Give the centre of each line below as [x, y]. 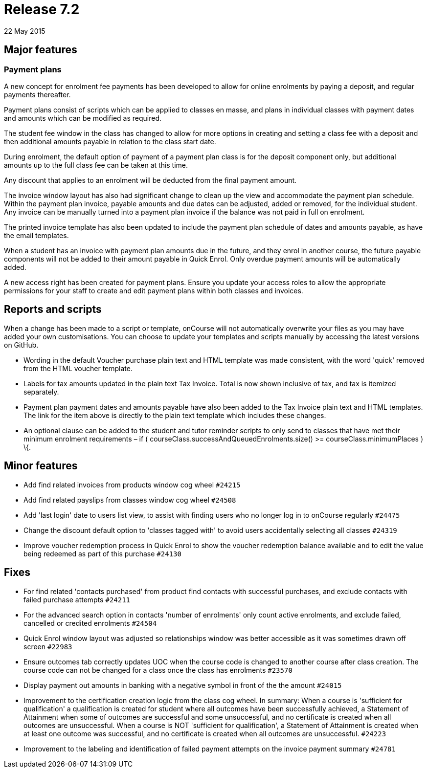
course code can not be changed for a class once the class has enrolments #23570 [158, 670]
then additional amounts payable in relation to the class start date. [110, 141]
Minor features [41, 466]
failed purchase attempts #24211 [77, 599]
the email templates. [36, 235]
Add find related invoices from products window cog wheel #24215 [132, 485]
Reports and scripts [53, 309]
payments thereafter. [37, 94]
